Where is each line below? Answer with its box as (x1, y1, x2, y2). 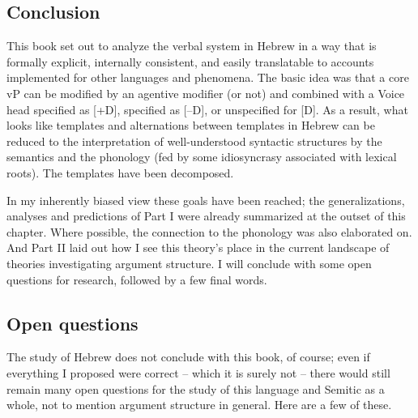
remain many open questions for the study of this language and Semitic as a (6, 380, 385, 397)
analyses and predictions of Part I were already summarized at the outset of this (6, 207, 406, 224)
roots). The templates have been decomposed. (6, 164, 234, 181)
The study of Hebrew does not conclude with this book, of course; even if (6, 348, 370, 365)
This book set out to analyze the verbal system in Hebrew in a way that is (6, 37, 377, 54)
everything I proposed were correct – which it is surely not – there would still (6, 364, 390, 381)
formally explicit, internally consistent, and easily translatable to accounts (6, 53, 374, 70)
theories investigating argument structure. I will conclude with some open (6, 254, 372, 271)
